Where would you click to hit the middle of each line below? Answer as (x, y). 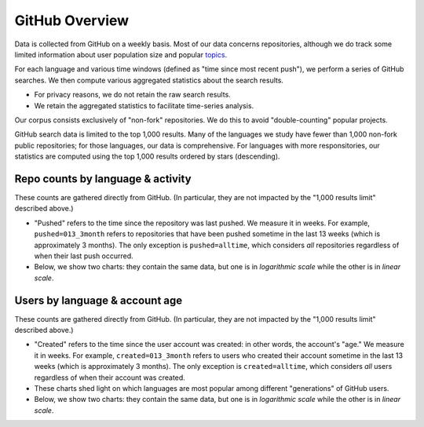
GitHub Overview (72, 20)
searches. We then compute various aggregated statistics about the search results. (149, 80)
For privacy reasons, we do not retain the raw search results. (132, 95)
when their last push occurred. (84, 256)
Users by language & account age (99, 300)
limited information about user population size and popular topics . (121, 54)
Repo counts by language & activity (103, 179)
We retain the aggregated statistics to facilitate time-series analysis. (144, 105)
